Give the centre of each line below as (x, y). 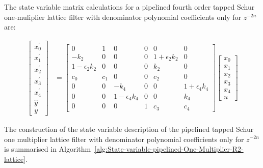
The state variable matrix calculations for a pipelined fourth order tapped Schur (129, 7)
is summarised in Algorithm (48, 149)
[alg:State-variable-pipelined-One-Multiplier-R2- (169, 149)
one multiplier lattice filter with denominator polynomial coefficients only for (124, 139)
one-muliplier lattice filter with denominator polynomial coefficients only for (123, 17)
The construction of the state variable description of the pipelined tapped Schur (129, 129)
